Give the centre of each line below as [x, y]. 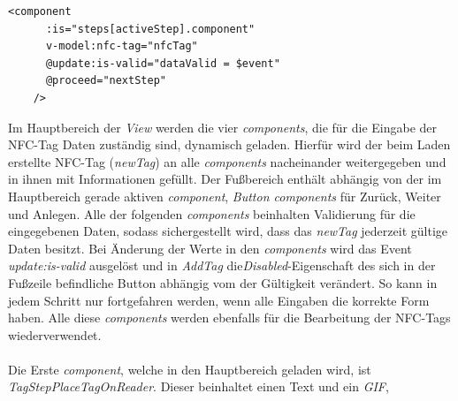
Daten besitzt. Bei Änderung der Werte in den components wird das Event [210, 248]
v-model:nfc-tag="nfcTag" [122, 46]
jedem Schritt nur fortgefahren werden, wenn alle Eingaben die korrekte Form [219, 300]
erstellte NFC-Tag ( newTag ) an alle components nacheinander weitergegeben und [227, 161]
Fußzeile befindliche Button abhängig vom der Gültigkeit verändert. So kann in [223, 282]
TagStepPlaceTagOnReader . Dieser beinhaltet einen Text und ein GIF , [198, 386]
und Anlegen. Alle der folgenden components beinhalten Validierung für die [212, 213]
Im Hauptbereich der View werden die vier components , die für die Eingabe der [223, 127]
